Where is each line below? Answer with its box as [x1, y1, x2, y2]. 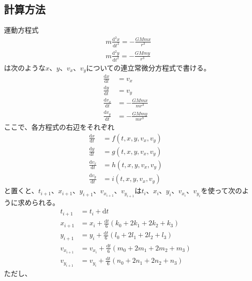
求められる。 [17, 197, 59, 207]
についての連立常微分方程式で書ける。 [86, 62, 211, 72]
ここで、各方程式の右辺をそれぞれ [4, 121, 115, 132]
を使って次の [201, 185, 242, 196]
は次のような [4, 62, 45, 72]
